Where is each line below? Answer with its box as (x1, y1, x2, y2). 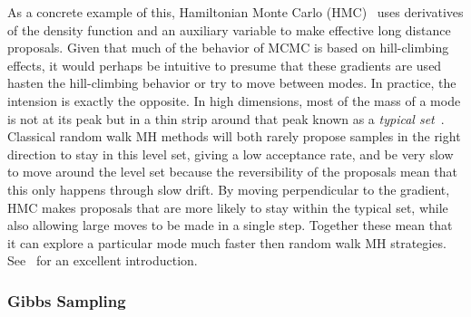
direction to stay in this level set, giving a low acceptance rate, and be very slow (7, 144, 454, 163)
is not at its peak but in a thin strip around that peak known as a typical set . (7, 109, 445, 128)
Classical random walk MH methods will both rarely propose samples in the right (7, 127, 461, 146)
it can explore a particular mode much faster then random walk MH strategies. (7, 233, 446, 252)
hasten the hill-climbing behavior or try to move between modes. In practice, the (7, 73, 456, 92)
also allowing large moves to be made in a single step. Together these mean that (7, 216, 453, 235)
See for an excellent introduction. (7, 251, 198, 270)
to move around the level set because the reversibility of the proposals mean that (7, 162, 457, 181)
